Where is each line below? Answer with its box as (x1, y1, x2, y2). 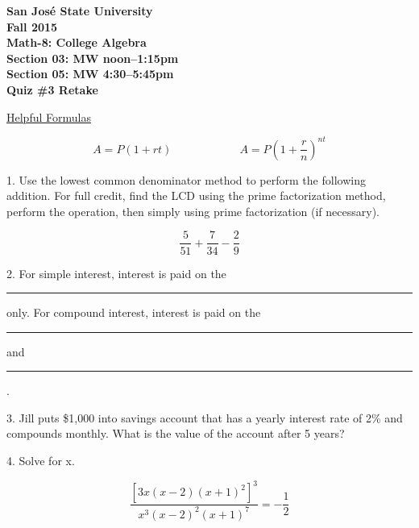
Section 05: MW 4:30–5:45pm (6, 65, 174, 82)
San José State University (6, 2, 153, 19)
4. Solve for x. (6, 452, 75, 469)
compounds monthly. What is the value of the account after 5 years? (6, 425, 345, 442)
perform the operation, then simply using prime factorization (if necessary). (6, 202, 380, 219)
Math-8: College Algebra (6, 34, 147, 51)
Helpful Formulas (6, 108, 91, 125)
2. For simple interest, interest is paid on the (6, 264, 226, 281)
